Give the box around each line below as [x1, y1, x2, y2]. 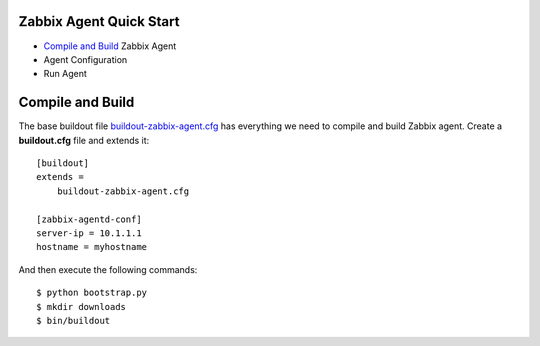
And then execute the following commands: [18, 263, 198, 275]
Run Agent [43, 68, 87, 80]
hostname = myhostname [36, 241, 148, 253]
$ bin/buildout [36, 315, 111, 326]
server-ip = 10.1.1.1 [36, 227, 142, 239]
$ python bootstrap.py [36, 287, 148, 299]
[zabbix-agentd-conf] [36, 213, 142, 225]
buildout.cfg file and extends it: [18, 134, 150, 146]
